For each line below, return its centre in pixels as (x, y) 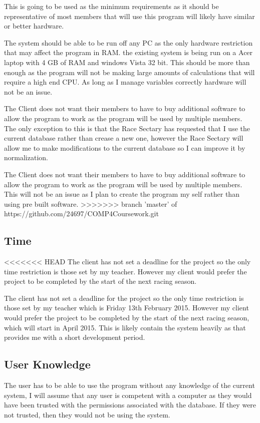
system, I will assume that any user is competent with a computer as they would (128, 395)
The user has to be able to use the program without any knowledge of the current (129, 385)
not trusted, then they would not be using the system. (87, 414)
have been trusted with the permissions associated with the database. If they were (130, 405)
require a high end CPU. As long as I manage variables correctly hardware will (125, 82)
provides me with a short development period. (75, 337)
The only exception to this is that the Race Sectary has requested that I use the (127, 128)
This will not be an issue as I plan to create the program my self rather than (122, 194)
